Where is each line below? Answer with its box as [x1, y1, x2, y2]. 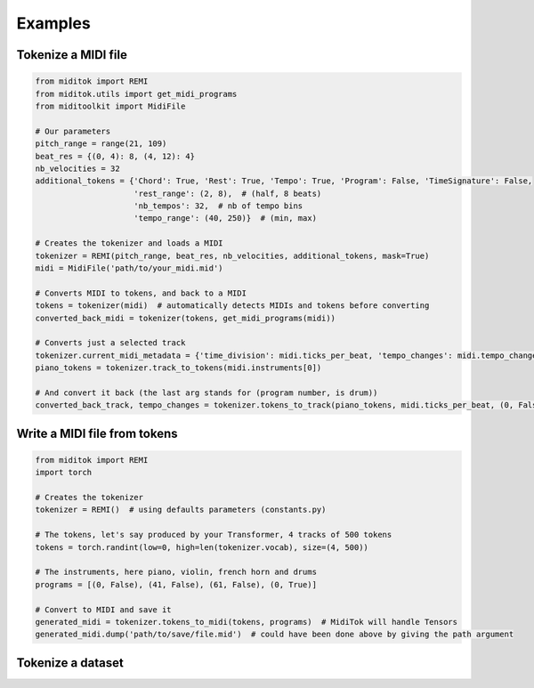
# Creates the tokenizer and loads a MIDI [35, 239, 223, 248]
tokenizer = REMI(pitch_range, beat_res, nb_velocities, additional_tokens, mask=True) [35, 250, 430, 261]
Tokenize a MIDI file [16, 47, 128, 62]
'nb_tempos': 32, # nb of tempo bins [133, 201, 303, 211]
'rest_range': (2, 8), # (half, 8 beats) [133, 188, 322, 198]
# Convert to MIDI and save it [35, 604, 173, 614]
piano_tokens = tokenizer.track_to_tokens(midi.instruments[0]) [35, 363, 322, 373]
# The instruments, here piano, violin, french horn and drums [35, 567, 318, 578]
